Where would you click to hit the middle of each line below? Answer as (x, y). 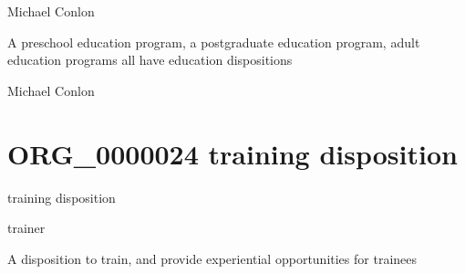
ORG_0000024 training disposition (232, 153)
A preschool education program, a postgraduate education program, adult (214, 42)
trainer (26, 228)
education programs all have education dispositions (150, 60)
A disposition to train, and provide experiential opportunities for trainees (212, 258)
